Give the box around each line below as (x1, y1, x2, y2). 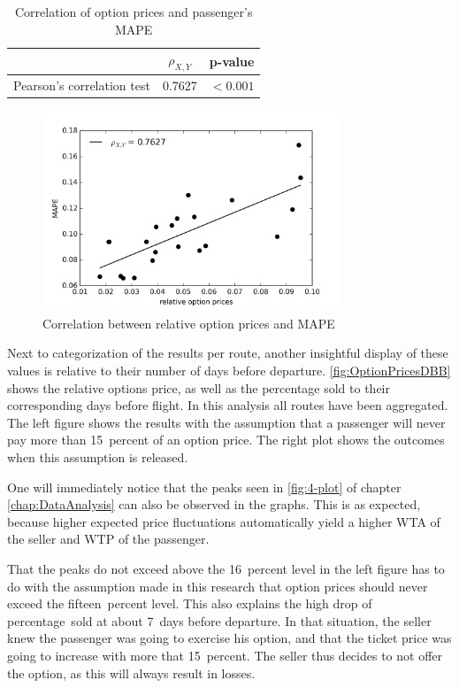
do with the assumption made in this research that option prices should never (7, 576, 428, 595)
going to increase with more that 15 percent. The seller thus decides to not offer (7, 645, 443, 664)
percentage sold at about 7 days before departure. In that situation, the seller (7, 611, 432, 630)
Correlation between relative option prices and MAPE (42, 313, 335, 332)
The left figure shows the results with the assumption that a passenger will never (7, 413, 446, 431)
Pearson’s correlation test (13, 76, 150, 95)
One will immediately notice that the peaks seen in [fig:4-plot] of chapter (7, 477, 402, 496)
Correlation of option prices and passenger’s (14, 3, 253, 20)
